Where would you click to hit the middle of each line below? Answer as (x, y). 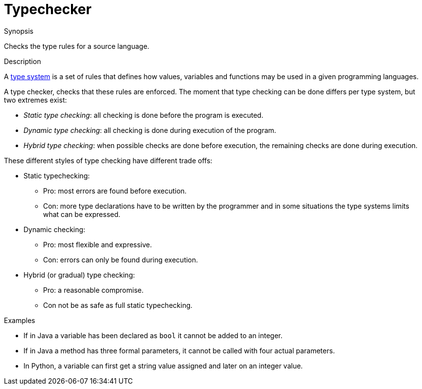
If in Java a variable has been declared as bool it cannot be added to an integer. (153, 335)
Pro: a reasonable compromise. (94, 290)
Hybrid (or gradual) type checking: (79, 275)
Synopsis (19, 31)
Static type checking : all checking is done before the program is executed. (143, 115)
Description (23, 61)
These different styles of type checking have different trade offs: (108, 160)
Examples (20, 320)
